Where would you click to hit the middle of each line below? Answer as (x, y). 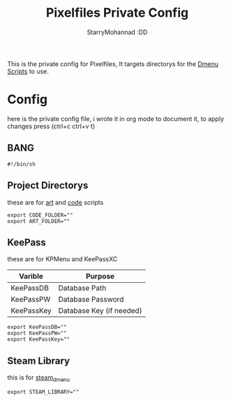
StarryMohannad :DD (117, 32)
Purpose (100, 277)
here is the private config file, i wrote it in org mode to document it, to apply (116, 118)
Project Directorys (48, 186)
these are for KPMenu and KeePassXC (62, 259)
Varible (31, 277)
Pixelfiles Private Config (117, 13)
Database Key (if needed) (100, 311)
